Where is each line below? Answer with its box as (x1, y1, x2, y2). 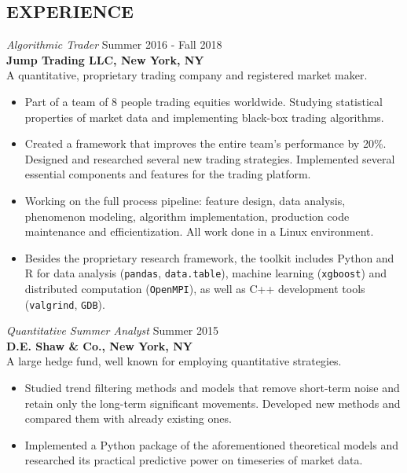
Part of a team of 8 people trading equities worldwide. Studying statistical (24, 93, 383, 109)
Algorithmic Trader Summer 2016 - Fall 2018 (6, 36, 222, 53)
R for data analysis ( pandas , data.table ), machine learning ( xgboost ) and (24, 265, 387, 281)
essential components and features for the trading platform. (24, 166, 311, 182)
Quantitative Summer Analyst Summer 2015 (6, 322, 218, 339)
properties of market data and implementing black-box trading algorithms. (24, 108, 384, 125)
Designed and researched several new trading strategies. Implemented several (24, 150, 395, 167)
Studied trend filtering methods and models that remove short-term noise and (24, 379, 400, 396)
